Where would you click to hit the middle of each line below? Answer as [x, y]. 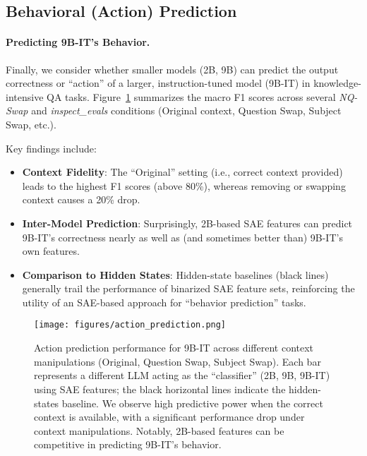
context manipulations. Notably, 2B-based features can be [159, 430]
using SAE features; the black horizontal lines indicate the [160, 389]
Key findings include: [51, 148]
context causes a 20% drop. [81, 199]
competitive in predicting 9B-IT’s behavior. [128, 444]
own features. [51, 251]
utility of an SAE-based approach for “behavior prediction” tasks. [164, 302]
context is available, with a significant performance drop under [169, 417]
